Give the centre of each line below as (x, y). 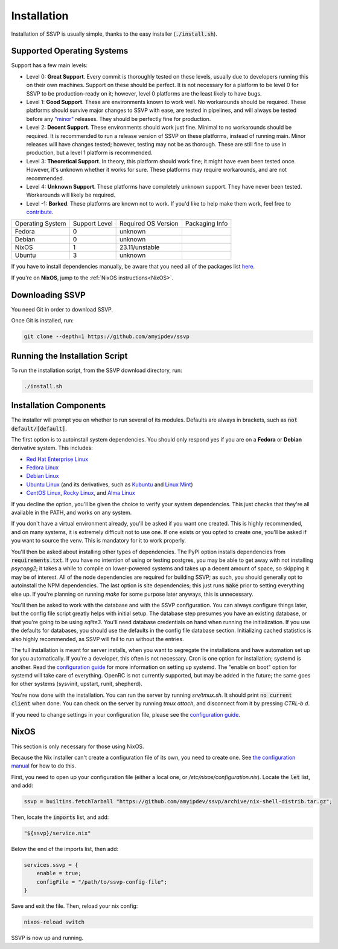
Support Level (93, 224)
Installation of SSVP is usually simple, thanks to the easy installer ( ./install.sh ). (114, 34)
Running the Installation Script (69, 356)
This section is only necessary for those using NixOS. (78, 746)
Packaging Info (206, 224)
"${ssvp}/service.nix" (57, 833)
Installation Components (59, 406)
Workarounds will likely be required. (71, 195)
